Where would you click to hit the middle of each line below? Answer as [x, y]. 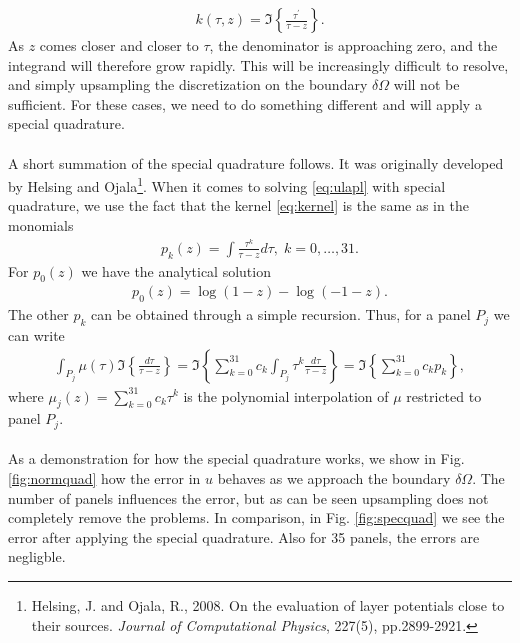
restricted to [444, 395]
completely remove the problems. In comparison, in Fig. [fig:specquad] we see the [256, 517]
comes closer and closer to [119, 45]
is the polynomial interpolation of [286, 395]
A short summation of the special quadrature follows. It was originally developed [256, 162]
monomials [41, 225]
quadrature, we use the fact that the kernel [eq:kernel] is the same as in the [238, 205]
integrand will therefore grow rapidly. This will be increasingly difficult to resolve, [258, 64]
